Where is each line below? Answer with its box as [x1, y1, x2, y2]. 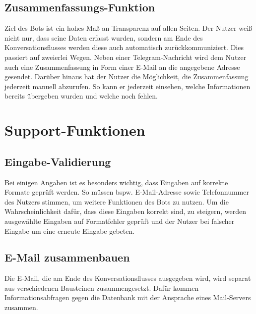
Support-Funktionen [4, 120, 145, 140]
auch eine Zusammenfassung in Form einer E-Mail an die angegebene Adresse [4, 61, 240, 72]
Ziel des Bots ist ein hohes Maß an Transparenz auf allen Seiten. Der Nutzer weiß [4, 23, 253, 33]
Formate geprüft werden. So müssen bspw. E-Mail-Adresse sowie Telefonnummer [4, 187, 249, 197]
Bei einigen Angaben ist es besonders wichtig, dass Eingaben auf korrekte [4, 177, 228, 187]
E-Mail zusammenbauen [4, 250, 130, 265]
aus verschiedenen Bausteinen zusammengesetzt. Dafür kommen [4, 282, 199, 293]
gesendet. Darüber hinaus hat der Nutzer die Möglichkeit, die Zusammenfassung [4, 71, 249, 82]
